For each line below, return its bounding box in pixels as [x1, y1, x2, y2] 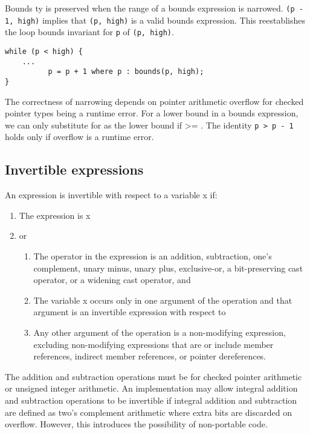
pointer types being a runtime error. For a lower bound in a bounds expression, [5, 107, 299, 119]
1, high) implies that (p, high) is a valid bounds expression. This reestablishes [5, 13, 305, 26]
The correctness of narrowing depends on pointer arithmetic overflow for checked [5, 95, 304, 107]
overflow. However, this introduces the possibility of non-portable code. [5, 418, 268, 430]
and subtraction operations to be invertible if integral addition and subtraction [5, 393, 297, 406]
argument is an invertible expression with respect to [33, 305, 226, 318]
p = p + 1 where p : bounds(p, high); [48, 67, 204, 76]
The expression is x [19, 209, 91, 221]
